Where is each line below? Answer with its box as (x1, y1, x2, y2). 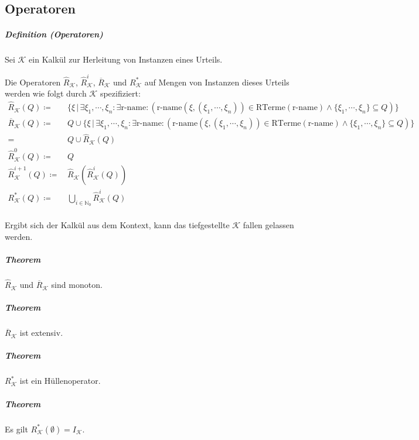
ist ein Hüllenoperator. (19, 374, 101, 387)
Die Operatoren (5, 75, 61, 88)
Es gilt (5, 422, 28, 435)
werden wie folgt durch (5, 87, 87, 99)
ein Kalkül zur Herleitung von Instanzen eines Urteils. (29, 53, 223, 66)
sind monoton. (51, 279, 103, 291)
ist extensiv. (19, 326, 63, 339)
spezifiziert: (100, 87, 141, 99)
